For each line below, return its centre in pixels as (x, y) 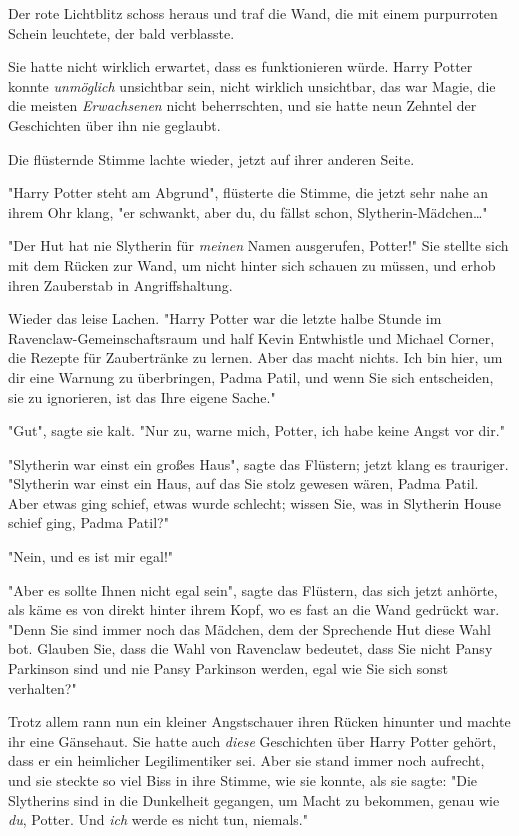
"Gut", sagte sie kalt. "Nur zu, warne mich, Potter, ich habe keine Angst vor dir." (256, 430)
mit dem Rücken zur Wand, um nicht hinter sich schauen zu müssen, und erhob (252, 264)
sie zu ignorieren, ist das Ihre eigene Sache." (142, 396)
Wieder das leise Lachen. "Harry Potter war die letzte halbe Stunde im (225, 318)
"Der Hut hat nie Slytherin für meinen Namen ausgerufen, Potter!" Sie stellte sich (258, 245)
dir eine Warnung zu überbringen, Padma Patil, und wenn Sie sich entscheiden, (251, 376)
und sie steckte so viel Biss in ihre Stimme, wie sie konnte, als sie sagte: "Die (243, 780)
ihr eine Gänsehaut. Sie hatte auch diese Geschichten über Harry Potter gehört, (252, 740)
